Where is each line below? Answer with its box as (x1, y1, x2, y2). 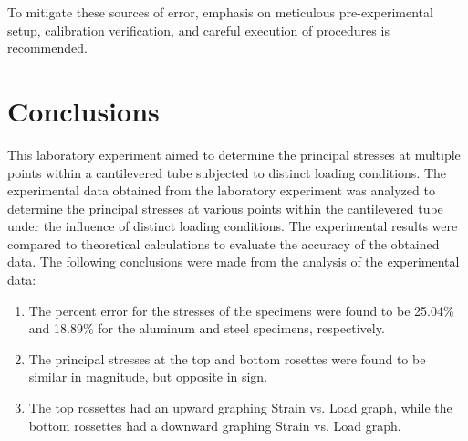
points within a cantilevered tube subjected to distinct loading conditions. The (7, 163, 447, 182)
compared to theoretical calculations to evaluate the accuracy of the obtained (7, 234, 440, 253)
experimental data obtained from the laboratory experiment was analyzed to (7, 181, 435, 200)
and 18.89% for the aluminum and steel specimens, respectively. (28, 319, 385, 338)
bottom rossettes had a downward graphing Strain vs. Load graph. (28, 415, 401, 435)
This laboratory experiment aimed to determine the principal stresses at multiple (7, 144, 461, 163)
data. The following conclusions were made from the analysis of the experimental (7, 252, 460, 271)
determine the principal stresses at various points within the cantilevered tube (7, 198, 443, 217)
